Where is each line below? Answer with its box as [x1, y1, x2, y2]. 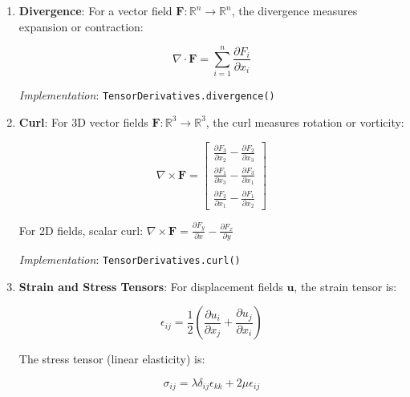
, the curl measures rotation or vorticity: [205, 113, 404, 130]
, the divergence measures [231, 2, 358, 18]
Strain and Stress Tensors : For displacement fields [18, 277, 283, 294]
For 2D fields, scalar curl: [18, 221, 144, 238]
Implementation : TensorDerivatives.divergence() [18, 87, 275, 103]
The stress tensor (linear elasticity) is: [18, 350, 205, 367]
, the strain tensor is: [294, 277, 397, 294]
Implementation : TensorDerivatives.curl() [18, 251, 241, 267]
